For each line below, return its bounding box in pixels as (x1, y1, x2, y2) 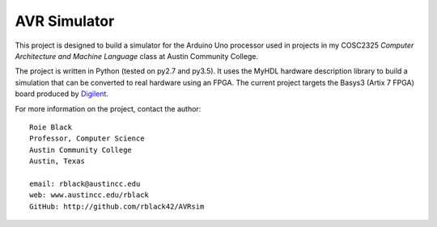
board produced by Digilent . (15, 89, 109, 99)
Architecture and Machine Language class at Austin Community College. (15, 51, 259, 61)
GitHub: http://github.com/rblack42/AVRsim (29, 202, 205, 211)
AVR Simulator (15, 12, 115, 30)
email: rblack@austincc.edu (29, 179, 141, 188)
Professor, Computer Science (29, 134, 145, 143)
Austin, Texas (29, 157, 85, 166)
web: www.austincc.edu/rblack (29, 191, 150, 200)
